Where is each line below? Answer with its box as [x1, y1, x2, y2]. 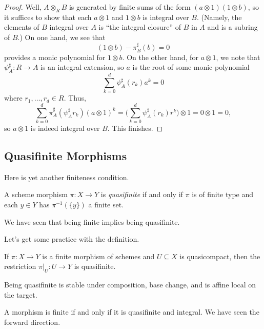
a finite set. [88, 199, 124, 210]
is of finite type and [192, 189, 254, 200]
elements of [4, 22, 39, 32]
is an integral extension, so [40, 62, 124, 72]
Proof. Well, [4, 2, 42, 12]
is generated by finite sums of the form [69, 2, 191, 12]
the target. [4, 289, 37, 300]
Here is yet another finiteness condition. [4, 171, 129, 182]
